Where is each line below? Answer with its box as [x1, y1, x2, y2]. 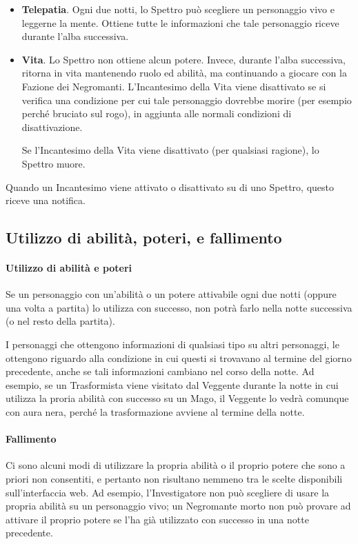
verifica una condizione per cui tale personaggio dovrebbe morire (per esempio [21, 92, 352, 107]
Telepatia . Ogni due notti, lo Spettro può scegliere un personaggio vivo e [21, 2, 335, 16]
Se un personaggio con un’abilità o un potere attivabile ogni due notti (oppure [6, 287, 337, 301]
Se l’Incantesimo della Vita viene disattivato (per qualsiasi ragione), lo [21, 143, 319, 157]
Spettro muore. [21, 156, 86, 170]
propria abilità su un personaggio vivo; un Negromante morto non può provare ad [6, 498, 351, 513]
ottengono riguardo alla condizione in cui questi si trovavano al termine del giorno [6, 350, 352, 365]
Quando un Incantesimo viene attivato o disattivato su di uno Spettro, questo [6, 179, 334, 194]
